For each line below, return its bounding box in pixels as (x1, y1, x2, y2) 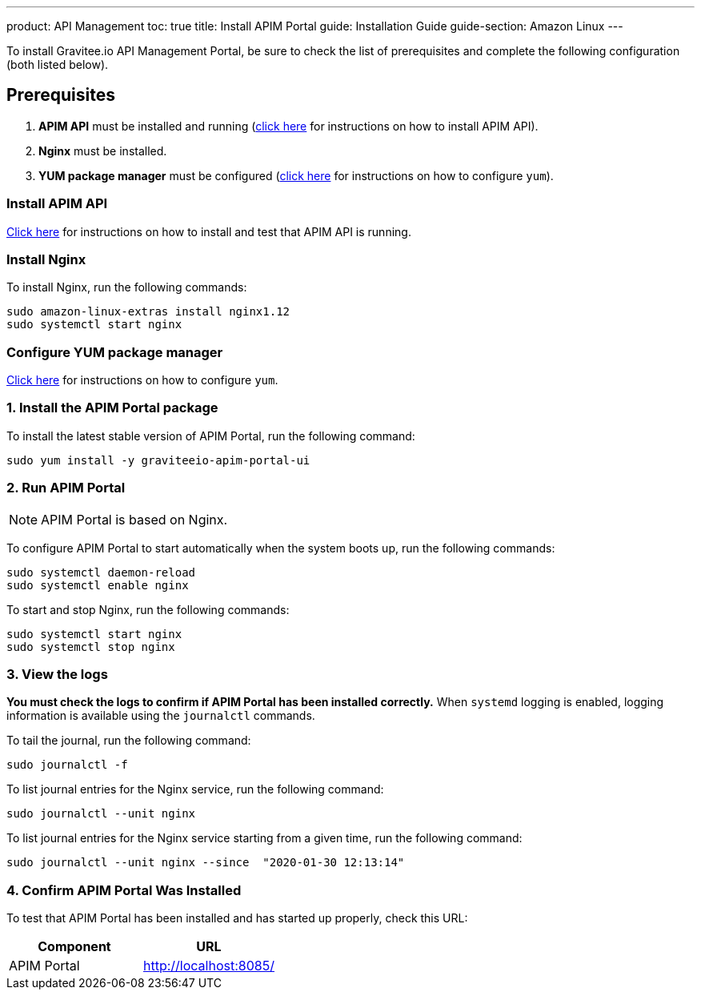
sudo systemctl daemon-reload (6, 565, 196, 579)
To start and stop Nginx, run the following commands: (6, 602, 290, 616)
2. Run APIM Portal (6, 480, 126, 496)
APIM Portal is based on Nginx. (41, 511, 228, 528)
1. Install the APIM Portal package (6, 400, 218, 416)
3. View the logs (6, 665, 108, 682)
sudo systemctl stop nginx (6, 640, 175, 653)
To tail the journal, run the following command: (6, 733, 251, 748)
